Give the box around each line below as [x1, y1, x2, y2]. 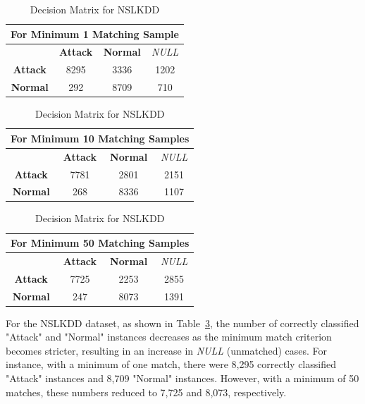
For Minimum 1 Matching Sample [11, 26, 179, 41]
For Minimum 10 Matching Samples [11, 130, 190, 145]
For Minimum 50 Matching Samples [11, 235, 190, 250]
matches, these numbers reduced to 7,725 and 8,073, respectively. [6, 384, 287, 399]
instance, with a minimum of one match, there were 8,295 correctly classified [6, 357, 336, 372]
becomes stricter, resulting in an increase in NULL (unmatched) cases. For [6, 343, 328, 357]
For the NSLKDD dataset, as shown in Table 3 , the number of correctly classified [6, 315, 359, 330]
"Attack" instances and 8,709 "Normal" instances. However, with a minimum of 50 [6, 371, 359, 386]
